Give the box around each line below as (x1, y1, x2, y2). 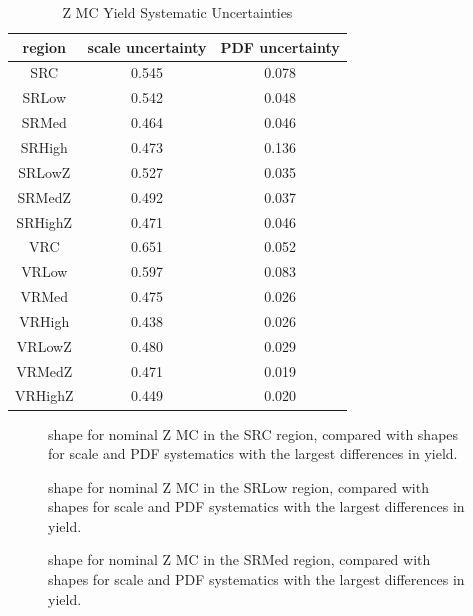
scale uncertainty (87, 36, 207, 57)
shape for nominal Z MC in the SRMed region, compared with (48, 549, 431, 570)
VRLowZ (16, 335, 72, 356)
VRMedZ (16, 360, 73, 381)
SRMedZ (17, 186, 72, 207)
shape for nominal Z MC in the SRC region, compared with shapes (48, 423, 459, 444)
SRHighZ (16, 211, 73, 232)
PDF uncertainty (220, 36, 340, 57)
